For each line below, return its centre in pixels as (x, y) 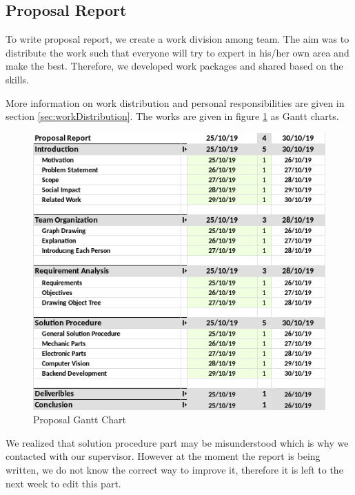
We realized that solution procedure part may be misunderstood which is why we (177, 442)
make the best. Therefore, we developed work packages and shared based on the (174, 66)
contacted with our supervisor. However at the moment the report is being (163, 456)
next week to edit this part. (63, 483)
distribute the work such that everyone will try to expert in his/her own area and (177, 52)
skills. (17, 79)
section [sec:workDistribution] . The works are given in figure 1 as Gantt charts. (172, 116)
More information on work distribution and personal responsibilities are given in (175, 102)
